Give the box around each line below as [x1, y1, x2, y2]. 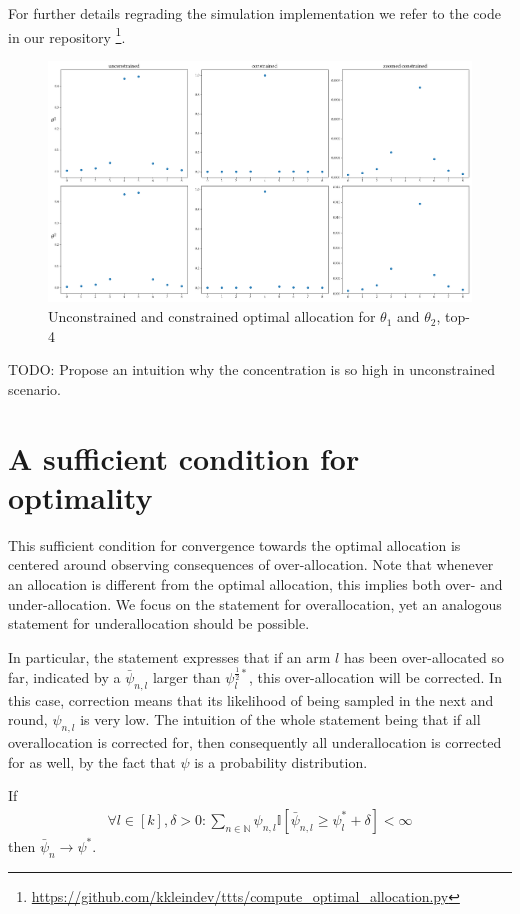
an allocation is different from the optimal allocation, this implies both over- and [8, 573, 503, 594]
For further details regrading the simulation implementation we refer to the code [8, 3, 501, 23]
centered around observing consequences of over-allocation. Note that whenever [8, 554, 494, 575]
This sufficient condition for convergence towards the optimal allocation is [8, 534, 461, 555]
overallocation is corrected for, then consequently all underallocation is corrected [8, 732, 502, 753]
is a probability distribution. [194, 751, 368, 772]
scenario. [8, 378, 62, 399]
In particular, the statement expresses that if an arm [8, 646, 331, 667]
